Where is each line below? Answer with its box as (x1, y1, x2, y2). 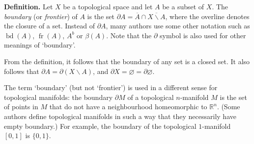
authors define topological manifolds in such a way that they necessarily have (4, 111, 236, 121)
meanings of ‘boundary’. (4, 40, 76, 50)
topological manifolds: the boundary (4, 92, 113, 102)
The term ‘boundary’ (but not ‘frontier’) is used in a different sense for (4, 82, 218, 93)
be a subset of (162, 1, 204, 11)
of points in (4, 101, 38, 112)
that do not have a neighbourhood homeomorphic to (49, 101, 207, 112)
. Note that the (106, 30, 152, 40)
